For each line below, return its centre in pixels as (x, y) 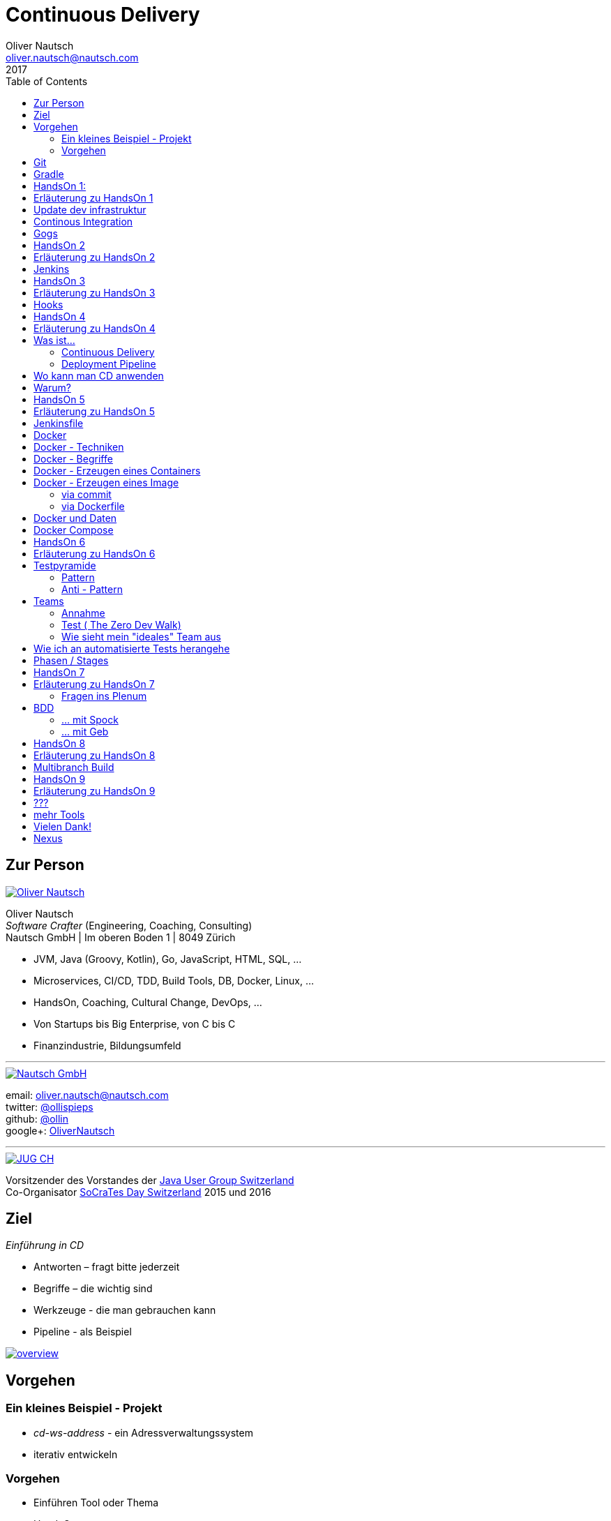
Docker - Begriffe (73, 458)
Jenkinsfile (59, 423)
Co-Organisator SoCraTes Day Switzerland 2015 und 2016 (138, 1192)
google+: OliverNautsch (60, 1130)
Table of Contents (47, 81)
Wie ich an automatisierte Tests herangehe (132, 648)
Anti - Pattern (92, 589)
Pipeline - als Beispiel (83, 1332)
